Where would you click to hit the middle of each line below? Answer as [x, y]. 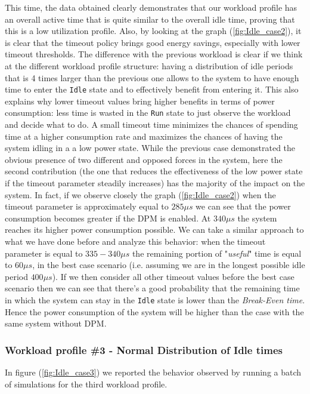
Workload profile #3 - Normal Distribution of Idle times [144, 350]
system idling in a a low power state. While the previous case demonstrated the [150, 148]
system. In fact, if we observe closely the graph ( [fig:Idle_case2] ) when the [140, 194]
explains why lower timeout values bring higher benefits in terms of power [140, 101]
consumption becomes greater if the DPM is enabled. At [108, 218]
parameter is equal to [44, 253]
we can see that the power [243, 206]
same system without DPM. [56, 323]
